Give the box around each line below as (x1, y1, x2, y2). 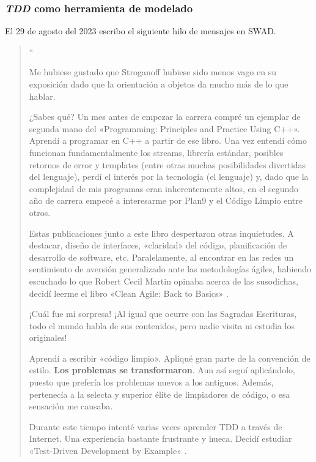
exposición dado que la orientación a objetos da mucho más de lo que (29, 78, 288, 90)
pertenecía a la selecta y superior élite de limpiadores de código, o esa (29, 387, 290, 400)
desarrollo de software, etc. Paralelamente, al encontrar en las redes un (29, 250, 294, 263)
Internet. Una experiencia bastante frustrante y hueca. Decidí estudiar (29, 432, 292, 445)
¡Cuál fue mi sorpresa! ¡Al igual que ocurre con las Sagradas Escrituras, (29, 307, 297, 320)
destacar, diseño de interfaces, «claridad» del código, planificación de (29, 239, 287, 251)
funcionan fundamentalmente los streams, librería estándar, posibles (29, 146, 284, 158)
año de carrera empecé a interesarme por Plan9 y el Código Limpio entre (29, 194, 303, 207)
